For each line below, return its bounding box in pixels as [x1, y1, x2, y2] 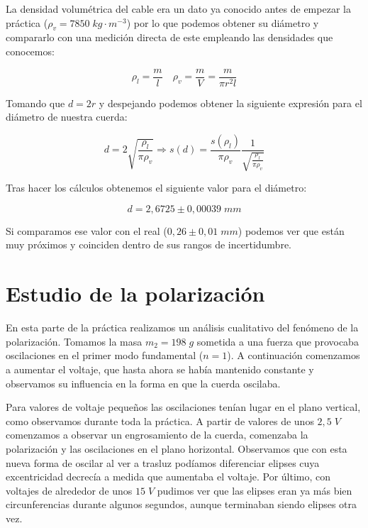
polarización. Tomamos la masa [6, 334, 143, 348]
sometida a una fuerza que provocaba [196, 334, 359, 348]
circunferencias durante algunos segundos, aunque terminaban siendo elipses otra [6, 497, 357, 512]
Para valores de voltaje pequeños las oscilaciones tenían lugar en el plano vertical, [6, 400, 361, 414]
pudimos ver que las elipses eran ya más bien [157, 483, 352, 497]
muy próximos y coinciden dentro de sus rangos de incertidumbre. [6, 237, 292, 252]
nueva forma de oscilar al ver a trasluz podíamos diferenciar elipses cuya [6, 455, 320, 470]
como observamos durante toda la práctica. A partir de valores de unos [6, 413, 314, 428]
